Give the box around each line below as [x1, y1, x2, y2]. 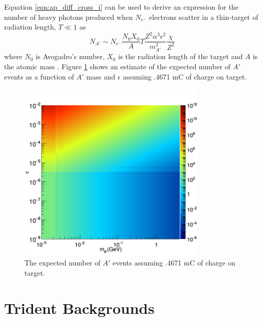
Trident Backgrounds [4, 297, 155, 318]
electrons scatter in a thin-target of [149, 11, 258, 22]
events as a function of [4, 71, 74, 82]
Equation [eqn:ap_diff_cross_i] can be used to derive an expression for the [4, 2, 239, 12]
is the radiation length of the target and [118, 51, 243, 62]
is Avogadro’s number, [36, 51, 105, 62]
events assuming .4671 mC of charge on [112, 257, 236, 268]
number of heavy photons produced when [4, 11, 133, 22]
